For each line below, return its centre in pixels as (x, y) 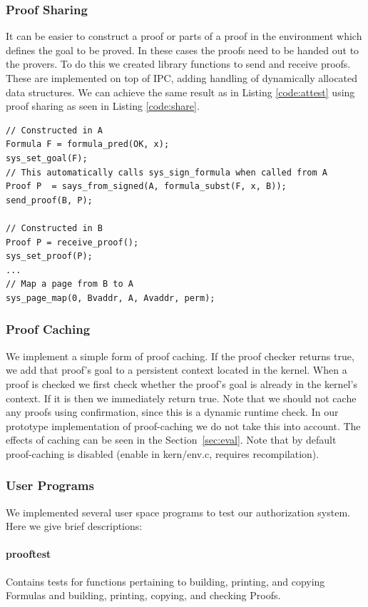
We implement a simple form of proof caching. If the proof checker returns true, (180, 356)
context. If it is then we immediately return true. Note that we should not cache (181, 398)
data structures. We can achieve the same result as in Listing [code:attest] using (180, 92)
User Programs (50, 485)
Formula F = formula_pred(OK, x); (88, 144)
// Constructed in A (55, 130)
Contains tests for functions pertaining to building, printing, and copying (165, 581)
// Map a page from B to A (70, 284)
